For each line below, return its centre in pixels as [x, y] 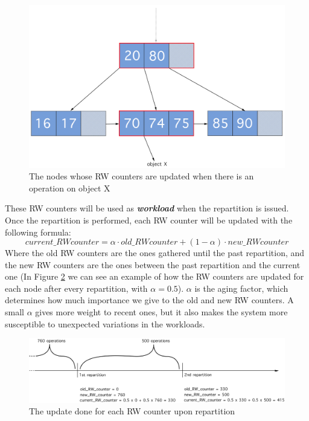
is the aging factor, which [241, 288]
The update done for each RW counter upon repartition [132, 411]
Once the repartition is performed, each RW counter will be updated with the [149, 220]
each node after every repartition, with [76, 288]
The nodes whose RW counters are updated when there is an [142, 176]
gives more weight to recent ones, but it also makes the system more [161, 312]
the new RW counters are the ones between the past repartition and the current [153, 264]
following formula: [38, 232]
